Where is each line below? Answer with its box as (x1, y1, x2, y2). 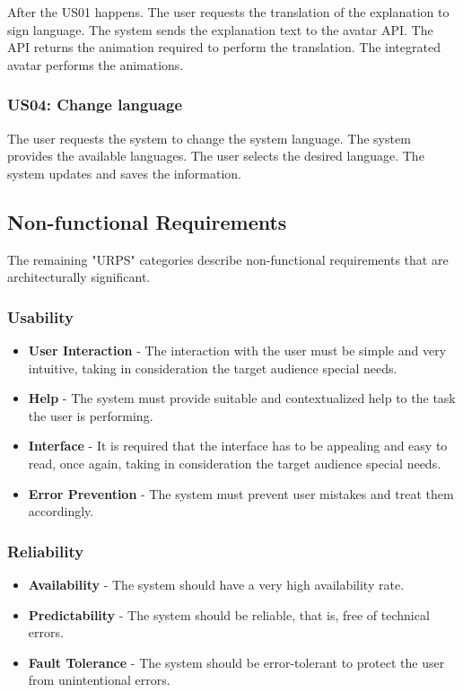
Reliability (7, 539, 84, 562)
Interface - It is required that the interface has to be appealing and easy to (28, 436, 448, 455)
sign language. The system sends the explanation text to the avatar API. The (7, 20, 433, 39)
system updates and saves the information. (7, 163, 241, 182)
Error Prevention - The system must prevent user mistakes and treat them (28, 484, 454, 503)
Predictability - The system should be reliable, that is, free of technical (28, 605, 430, 624)
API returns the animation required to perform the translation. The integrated (7, 38, 441, 57)
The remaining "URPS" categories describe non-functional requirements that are (7, 250, 449, 268)
